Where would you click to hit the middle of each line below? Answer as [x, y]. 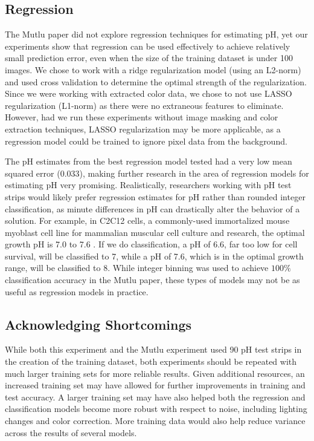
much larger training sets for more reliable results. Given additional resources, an [155, 373]
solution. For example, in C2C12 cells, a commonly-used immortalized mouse [147, 220]
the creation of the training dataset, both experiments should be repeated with [151, 361]
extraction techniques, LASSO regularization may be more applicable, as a [143, 129]
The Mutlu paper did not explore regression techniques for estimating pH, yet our [156, 34]
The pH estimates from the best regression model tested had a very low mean [149, 161]
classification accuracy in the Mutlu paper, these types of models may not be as [152, 280]
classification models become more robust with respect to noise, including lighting [156, 409]
